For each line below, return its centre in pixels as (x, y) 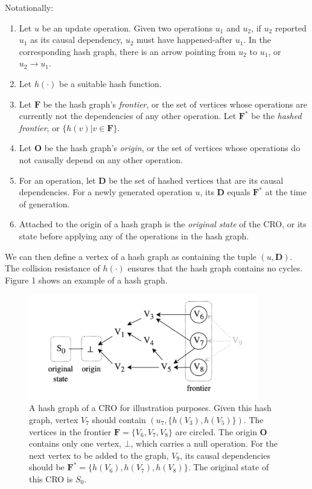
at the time (286, 192)
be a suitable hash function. (110, 83)
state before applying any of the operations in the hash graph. (134, 235)
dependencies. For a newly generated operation (106, 192)
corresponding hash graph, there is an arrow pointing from (127, 51)
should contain (119, 419)
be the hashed (276, 116)
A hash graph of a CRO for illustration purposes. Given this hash (150, 408)
